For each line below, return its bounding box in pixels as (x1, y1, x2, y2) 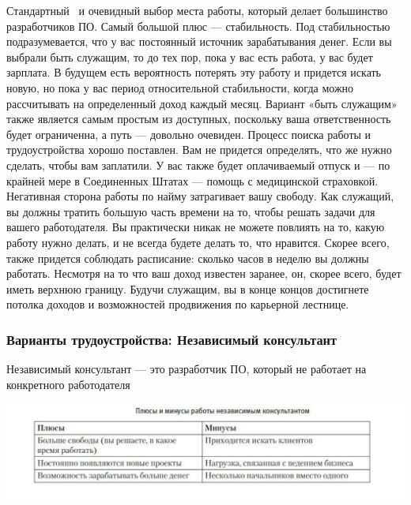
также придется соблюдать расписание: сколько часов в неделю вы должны (6, 249, 369, 266)
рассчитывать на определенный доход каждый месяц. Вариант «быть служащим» (6, 95, 398, 111)
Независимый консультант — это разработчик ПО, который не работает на (6, 361, 367, 377)
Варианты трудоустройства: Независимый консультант (6, 329, 337, 349)
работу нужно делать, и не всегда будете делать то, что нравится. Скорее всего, (6, 234, 390, 250)
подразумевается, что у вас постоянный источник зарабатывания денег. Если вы (6, 33, 392, 50)
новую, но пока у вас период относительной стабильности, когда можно (6, 79, 354, 95)
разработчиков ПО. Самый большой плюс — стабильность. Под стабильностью (6, 17, 390, 34)
